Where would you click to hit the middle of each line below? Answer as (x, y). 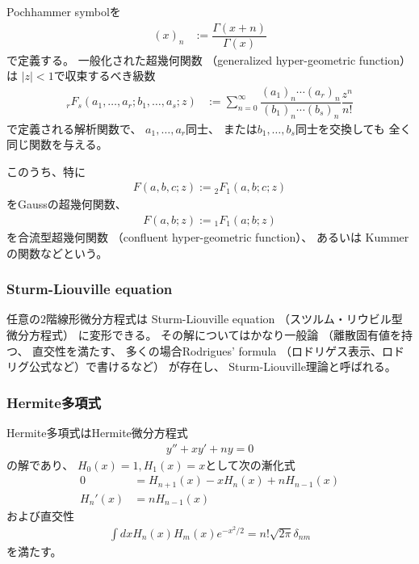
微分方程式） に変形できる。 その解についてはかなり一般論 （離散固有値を (204, 334)
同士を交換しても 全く (353, 128)
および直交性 (40, 515)
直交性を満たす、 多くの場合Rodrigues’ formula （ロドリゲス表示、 (207, 350)
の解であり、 (40, 464)
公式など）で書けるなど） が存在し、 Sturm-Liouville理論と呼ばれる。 (212, 366)
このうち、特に (46, 171)
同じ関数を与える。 (57, 144)
